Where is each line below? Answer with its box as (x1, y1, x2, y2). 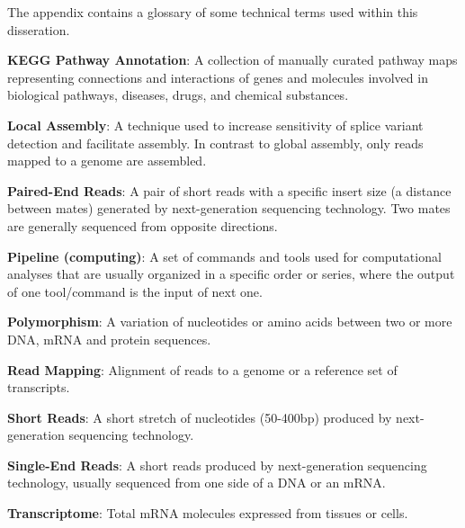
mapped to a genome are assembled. (7, 151, 207, 170)
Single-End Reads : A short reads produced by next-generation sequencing (7, 455, 427, 474)
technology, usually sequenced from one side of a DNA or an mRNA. (7, 473, 386, 492)
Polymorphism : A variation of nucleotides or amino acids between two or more (7, 312, 452, 331)
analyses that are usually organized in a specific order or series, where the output (7, 264, 455, 283)
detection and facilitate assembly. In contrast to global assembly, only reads (7, 133, 424, 152)
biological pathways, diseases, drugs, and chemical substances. (7, 85, 349, 104)
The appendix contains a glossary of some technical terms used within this (7, 3, 418, 21)
